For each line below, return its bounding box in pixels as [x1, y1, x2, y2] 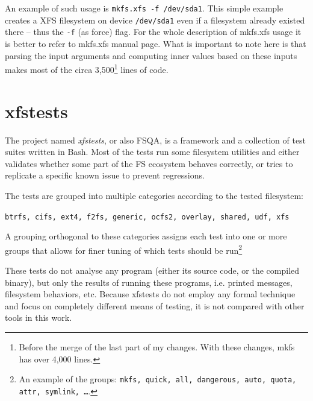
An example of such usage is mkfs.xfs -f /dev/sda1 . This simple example [5, 2, 284, 14]
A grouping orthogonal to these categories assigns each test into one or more [5, 230, 287, 242]
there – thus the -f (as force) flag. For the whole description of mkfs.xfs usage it [5, 25, 302, 38]
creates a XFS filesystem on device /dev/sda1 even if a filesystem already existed [5, 13, 305, 26]
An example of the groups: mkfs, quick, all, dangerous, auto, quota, [19, 373, 297, 385]
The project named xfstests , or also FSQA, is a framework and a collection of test [5, 133, 306, 146]
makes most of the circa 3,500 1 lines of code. [5, 62, 169, 75]
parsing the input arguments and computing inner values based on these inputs [5, 49, 297, 62]
